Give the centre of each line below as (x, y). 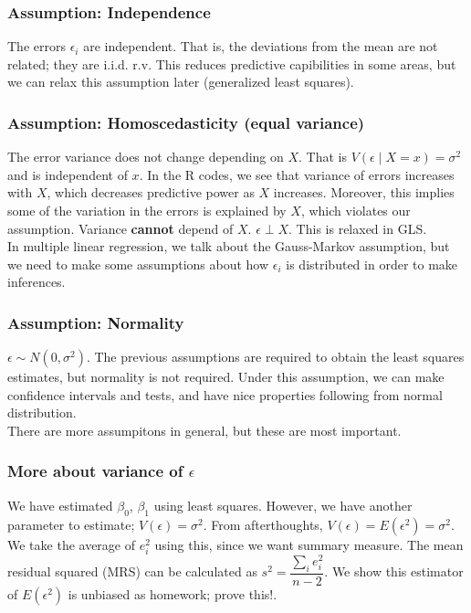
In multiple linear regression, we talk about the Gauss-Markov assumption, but (229, 246)
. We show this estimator (394, 571)
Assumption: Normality (96, 322)
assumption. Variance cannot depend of (120, 228)
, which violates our (356, 210)
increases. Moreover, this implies (364, 192)
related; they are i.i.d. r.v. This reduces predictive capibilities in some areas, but (232, 63)
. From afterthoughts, (263, 524)
